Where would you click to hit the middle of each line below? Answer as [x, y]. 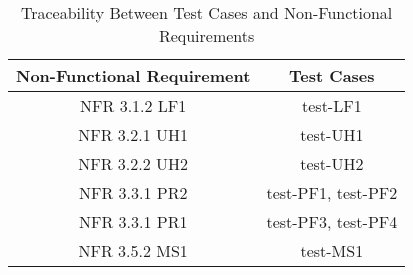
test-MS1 [332, 250]
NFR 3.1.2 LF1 [133, 105]
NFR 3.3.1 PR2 [133, 192]
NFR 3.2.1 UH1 [133, 134]
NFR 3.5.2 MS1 [133, 250]
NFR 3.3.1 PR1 [133, 221]
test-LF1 [332, 105]
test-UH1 [332, 134]
